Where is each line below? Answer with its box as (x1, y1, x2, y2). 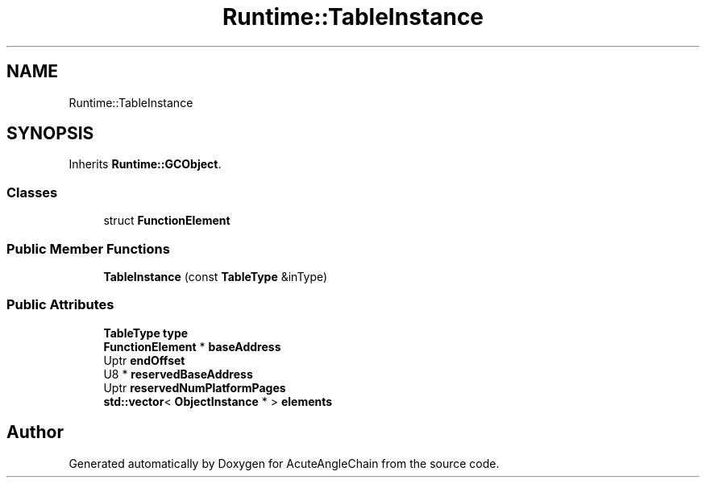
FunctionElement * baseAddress (103, 339, 281, 354)
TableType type (103, 325, 189, 340)
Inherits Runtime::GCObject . (69, 157, 222, 172)
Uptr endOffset (103, 353, 185, 367)
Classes (6, 184, 58, 201)
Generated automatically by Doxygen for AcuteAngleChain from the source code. (69, 456, 500, 470)
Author (6, 422, 64, 443)
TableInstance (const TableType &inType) (103, 269, 328, 283)
